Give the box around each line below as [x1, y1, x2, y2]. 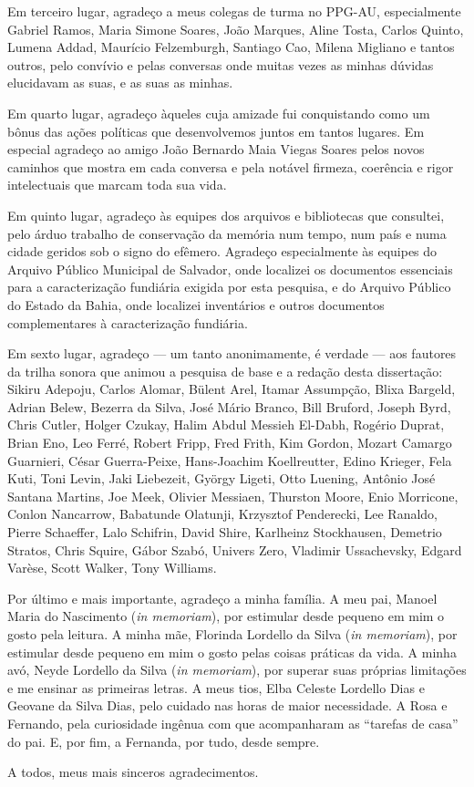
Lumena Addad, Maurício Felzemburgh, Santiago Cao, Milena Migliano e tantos [7, 37, 455, 57]
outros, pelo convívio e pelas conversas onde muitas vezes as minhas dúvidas [7, 55, 434, 74]
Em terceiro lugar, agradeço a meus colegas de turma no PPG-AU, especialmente [7, 2, 461, 20]
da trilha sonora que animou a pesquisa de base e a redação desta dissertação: [7, 361, 443, 380]
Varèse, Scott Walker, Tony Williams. [7, 558, 217, 577]
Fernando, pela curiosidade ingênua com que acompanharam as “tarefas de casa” [7, 713, 459, 732]
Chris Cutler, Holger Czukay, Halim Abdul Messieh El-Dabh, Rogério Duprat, [7, 415, 445, 434]
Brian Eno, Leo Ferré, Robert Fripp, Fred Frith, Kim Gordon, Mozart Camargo [7, 433, 452, 452]
